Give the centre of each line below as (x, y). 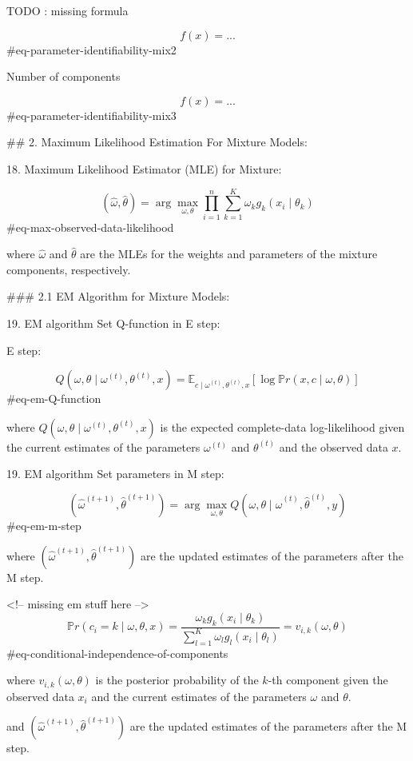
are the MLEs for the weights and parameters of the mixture (229, 254)
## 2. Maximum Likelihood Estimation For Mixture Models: (157, 142)
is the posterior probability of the (177, 680)
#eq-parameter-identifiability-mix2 (91, 49)
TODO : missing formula (68, 10)
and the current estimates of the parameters (199, 696)
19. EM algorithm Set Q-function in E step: (113, 323)
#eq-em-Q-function (54, 398)
